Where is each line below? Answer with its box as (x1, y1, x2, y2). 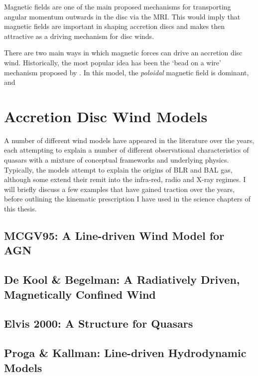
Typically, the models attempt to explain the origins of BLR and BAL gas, (4, 164, 233, 175)
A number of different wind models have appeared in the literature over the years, (4, 135, 255, 145)
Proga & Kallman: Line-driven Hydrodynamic (4, 345, 247, 361)
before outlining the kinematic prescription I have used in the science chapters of (4, 193, 251, 204)
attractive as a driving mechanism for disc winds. (4, 30, 154, 41)
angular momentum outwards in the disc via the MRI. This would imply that (4, 11, 241, 21)
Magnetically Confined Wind (4, 286, 156, 302)
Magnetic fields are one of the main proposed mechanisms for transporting (4, 1, 231, 11)
